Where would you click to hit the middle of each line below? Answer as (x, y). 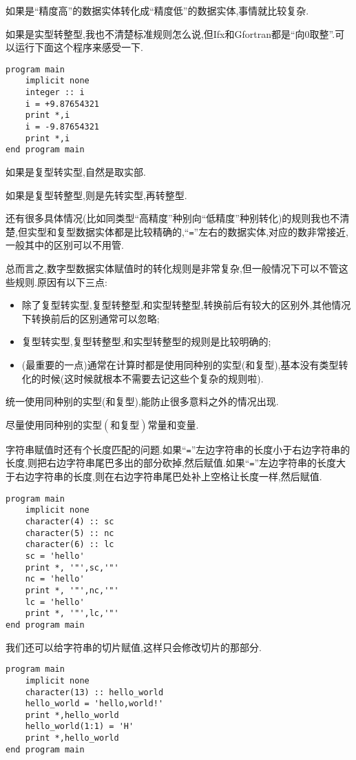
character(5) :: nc (70, 533)
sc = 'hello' (55, 556)
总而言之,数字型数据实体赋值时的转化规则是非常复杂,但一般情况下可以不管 (172, 268)
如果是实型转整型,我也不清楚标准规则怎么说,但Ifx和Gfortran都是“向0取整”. (170, 33)
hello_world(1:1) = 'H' (80, 727)
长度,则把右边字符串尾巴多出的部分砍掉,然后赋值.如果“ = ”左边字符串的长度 (171, 463)
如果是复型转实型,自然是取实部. (76, 172)
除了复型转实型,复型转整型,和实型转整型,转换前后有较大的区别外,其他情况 (186, 305)
